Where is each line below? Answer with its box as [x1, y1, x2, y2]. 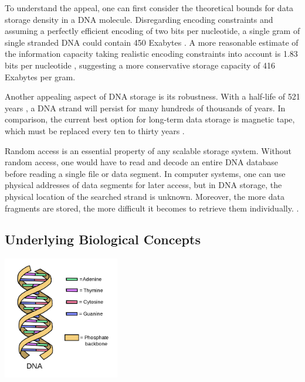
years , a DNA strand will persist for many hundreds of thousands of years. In [5, 101, 286, 114]
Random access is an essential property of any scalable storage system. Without [5, 144, 292, 156]
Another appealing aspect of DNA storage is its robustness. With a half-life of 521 [5, 90, 300, 103]
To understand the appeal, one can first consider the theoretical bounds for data [5, 2, 294, 13]
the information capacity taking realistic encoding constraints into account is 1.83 [5, 47, 298, 60]
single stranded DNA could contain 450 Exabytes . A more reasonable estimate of [5, 36, 299, 48]
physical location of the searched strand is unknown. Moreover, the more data [5, 190, 284, 202]
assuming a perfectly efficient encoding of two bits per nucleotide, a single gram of [5, 25, 300, 37]
